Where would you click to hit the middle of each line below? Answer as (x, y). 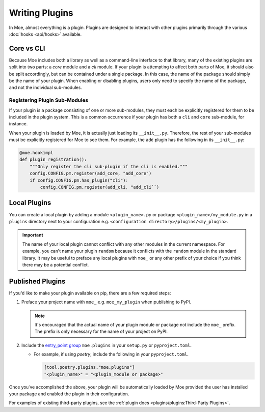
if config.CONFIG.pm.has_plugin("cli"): (79, 180)
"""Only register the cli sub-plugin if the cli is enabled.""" (109, 166)
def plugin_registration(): (53, 160)
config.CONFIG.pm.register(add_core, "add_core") (91, 174)
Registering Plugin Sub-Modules (49, 100)
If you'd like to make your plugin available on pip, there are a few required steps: (90, 293)
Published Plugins (37, 281)
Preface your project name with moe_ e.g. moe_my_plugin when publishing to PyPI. (106, 302)
